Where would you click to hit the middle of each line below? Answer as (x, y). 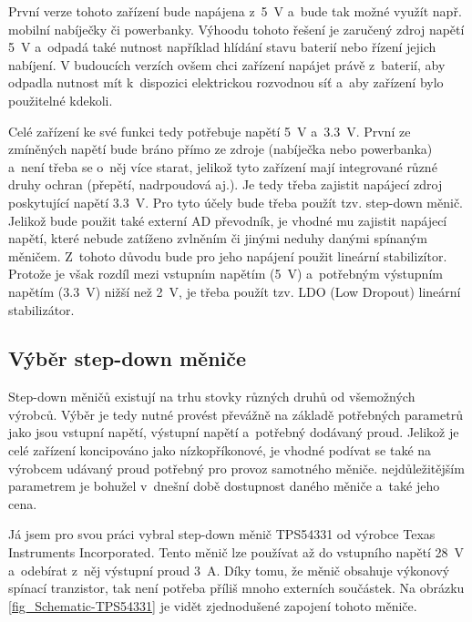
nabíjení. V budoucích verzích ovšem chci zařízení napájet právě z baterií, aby (227, 64)
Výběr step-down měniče (128, 358)
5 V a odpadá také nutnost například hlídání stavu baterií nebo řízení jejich (222, 47)
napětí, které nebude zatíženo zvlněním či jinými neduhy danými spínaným (218, 238)
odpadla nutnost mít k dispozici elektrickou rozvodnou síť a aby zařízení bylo (226, 82)
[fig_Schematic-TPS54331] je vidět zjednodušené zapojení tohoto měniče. (213, 605)
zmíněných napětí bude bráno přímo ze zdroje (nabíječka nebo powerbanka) (221, 149)
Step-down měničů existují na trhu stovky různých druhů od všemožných (212, 397)
